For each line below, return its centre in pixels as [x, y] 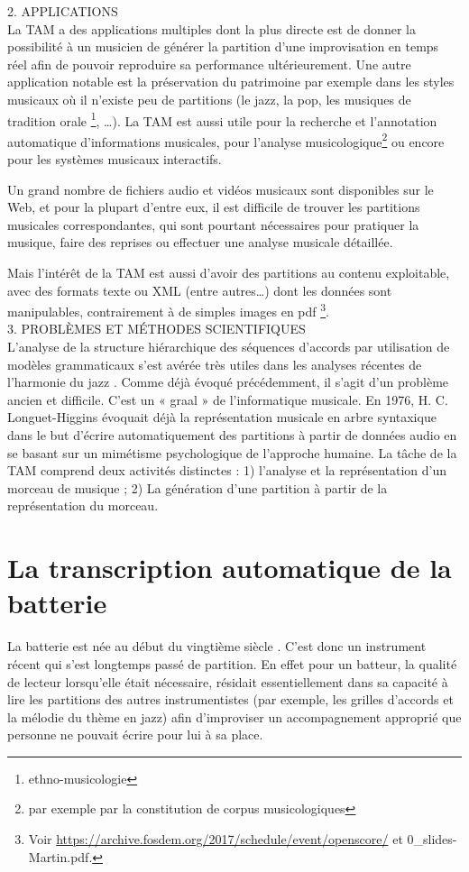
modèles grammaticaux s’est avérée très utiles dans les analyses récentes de [215, 364]
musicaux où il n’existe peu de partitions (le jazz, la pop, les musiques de [209, 99]
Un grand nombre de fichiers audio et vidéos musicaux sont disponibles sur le [221, 189]
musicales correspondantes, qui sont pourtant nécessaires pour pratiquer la [213, 224]
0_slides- [432, 839]
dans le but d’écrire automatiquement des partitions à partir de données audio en [232, 435]
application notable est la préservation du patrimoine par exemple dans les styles [231, 82]
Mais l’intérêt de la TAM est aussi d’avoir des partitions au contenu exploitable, [229, 273]
